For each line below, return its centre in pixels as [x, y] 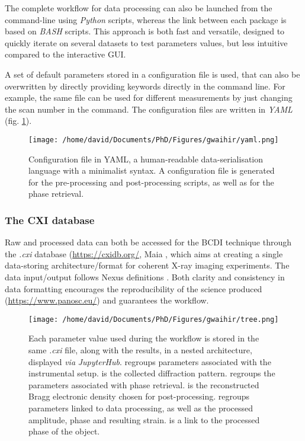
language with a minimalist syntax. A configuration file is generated [152, 170]
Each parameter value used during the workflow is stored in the [144, 338]
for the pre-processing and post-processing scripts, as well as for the [151, 182]
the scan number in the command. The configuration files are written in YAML [149, 109]
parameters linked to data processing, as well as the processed [141, 408]
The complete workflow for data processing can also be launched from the [139, 8]
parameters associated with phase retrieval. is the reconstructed [144, 384]
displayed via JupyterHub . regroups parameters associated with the [150, 361]
